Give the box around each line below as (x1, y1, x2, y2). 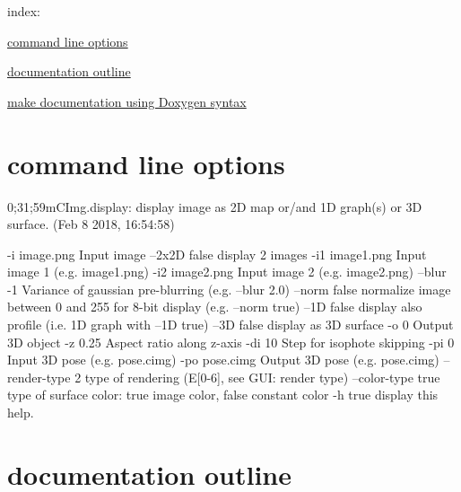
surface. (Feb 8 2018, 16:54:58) (7, 215, 175, 233)
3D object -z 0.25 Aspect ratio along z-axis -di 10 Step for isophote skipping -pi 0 (7, 332, 455, 351)
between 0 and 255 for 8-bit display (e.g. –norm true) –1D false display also (7, 297, 422, 316)
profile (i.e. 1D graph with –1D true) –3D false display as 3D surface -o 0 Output (7, 315, 454, 334)
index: (7, 2, 40, 20)
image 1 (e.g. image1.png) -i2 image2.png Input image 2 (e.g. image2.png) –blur (7, 262, 447, 281)
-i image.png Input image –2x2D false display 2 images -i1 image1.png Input (7, 244, 427, 263)
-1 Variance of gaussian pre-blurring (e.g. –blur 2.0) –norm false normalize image (7, 279, 451, 298)
